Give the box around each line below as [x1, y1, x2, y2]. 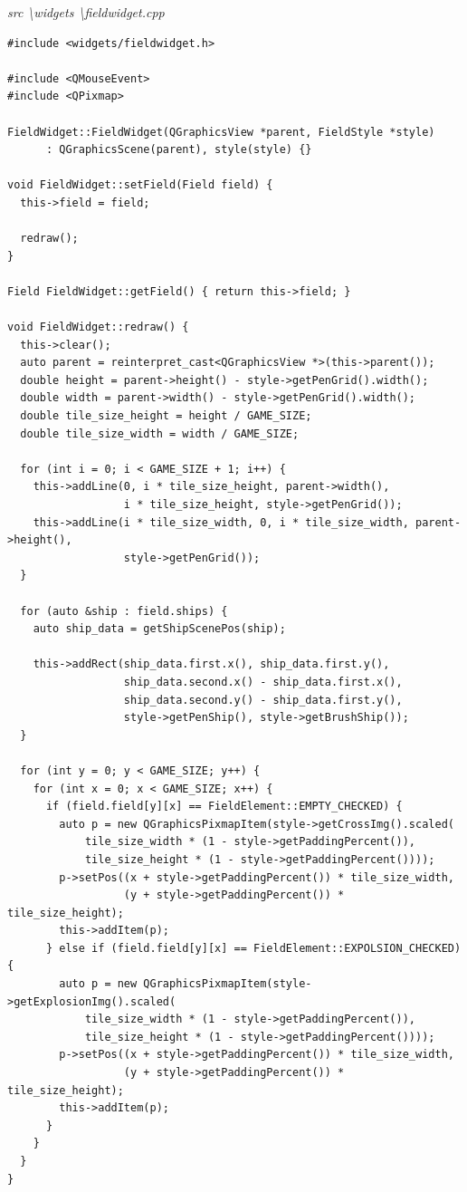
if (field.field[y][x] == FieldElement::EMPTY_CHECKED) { [45, 800, 403, 813]
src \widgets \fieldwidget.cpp [7, 3, 165, 21]
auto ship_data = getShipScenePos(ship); [33, 622, 286, 636]
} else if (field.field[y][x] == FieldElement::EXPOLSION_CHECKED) [45, 941, 462, 955]
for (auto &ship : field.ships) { [20, 604, 228, 618]
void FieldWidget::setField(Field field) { [7, 178, 273, 192]
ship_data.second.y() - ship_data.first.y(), [123, 693, 403, 707]
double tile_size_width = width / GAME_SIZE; [20, 427, 300, 440]
